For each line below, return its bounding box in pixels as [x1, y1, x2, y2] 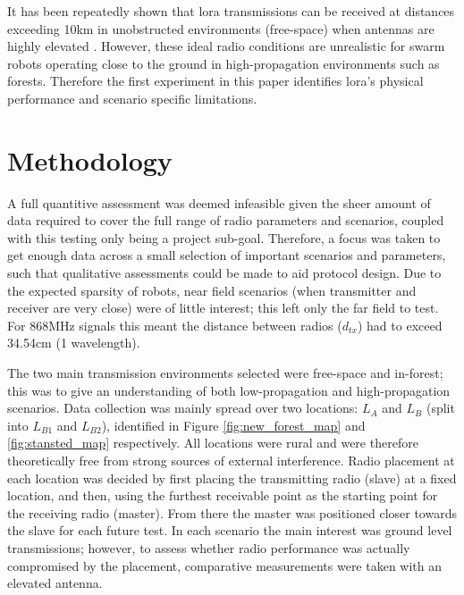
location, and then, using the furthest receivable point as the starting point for [7, 486, 438, 505]
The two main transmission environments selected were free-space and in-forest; [7, 364, 443, 382]
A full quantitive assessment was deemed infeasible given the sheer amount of [7, 193, 431, 212]
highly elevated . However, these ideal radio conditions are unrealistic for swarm [7, 37, 445, 55]
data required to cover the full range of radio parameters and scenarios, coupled [7, 211, 444, 230]
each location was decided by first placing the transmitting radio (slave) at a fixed [7, 468, 457, 487]
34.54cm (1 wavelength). [7, 333, 140, 352]
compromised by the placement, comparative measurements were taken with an [7, 556, 443, 574]
